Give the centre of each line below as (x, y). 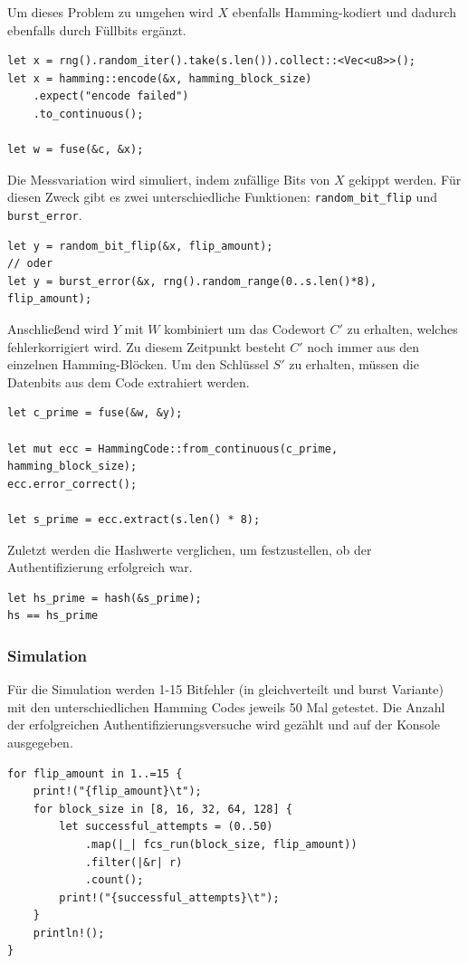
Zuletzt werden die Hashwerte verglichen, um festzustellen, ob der (190, 549)
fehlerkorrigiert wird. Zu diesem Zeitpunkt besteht (147, 346)
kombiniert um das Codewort (245, 329)
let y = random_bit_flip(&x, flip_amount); (140, 246)
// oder (30, 264)
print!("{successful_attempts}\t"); (169, 897)
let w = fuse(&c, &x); (76, 150)
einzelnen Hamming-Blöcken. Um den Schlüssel (138, 364)
